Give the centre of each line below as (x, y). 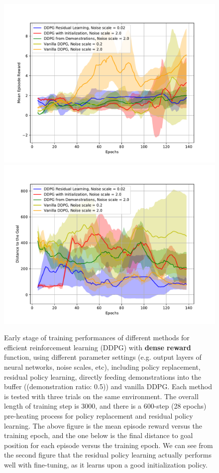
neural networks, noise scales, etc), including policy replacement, (102, 366)
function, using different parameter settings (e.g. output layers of (103, 357)
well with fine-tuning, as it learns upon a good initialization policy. (106, 464)
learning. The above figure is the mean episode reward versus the (103, 425)
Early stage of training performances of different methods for (97, 338)
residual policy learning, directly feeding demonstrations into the (103, 376)
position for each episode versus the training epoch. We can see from (109, 445)
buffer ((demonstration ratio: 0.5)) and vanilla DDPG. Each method (108, 386)
